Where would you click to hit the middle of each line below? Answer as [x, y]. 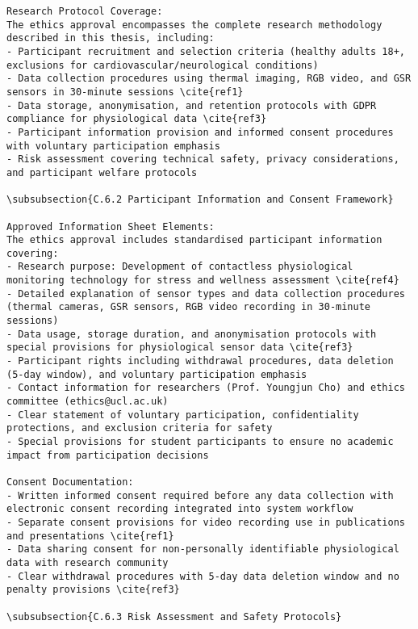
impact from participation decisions [108, 455]
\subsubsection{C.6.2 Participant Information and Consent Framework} [200, 200]
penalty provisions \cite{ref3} [93, 590]
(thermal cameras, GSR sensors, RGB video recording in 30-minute [189, 307]
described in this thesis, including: [111, 38]
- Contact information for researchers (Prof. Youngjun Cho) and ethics [206, 388]
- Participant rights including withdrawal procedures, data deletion [200, 361]
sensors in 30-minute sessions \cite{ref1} [125, 92]
